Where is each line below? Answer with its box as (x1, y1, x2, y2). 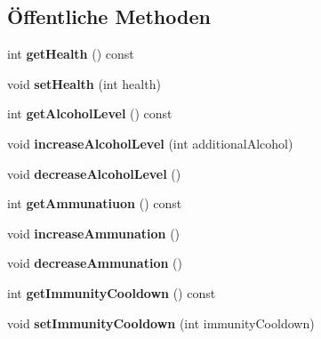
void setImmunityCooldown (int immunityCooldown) (7, 313, 315, 332)
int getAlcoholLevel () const (7, 104, 173, 123)
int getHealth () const (7, 44, 134, 63)
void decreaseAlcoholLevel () (7, 164, 181, 182)
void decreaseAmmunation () (7, 254, 182, 272)
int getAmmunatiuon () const (7, 194, 182, 213)
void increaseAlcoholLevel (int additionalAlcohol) (7, 133, 293, 152)
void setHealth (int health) (7, 74, 161, 93)
